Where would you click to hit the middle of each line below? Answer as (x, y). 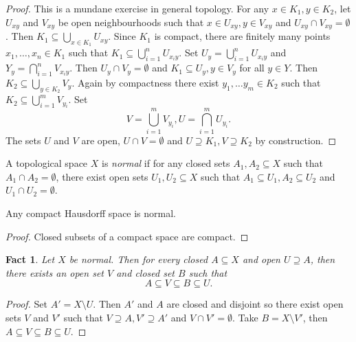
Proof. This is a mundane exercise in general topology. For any (137, 8)
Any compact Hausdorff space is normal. (91, 213)
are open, (101, 140)
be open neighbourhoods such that (131, 22)
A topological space (47, 163)
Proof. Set (26, 304)
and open (261, 259)
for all (252, 68)
